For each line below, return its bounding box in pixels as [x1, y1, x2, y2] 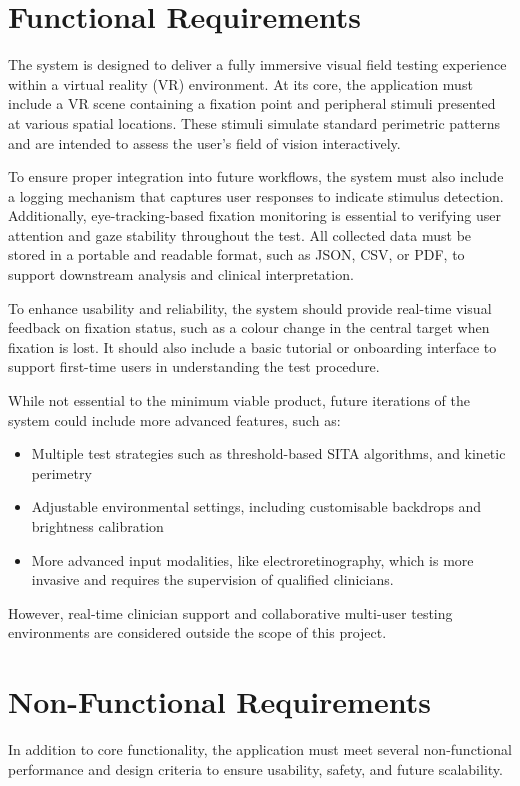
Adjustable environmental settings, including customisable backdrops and [31, 496, 482, 517]
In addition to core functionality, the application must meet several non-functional [8, 739, 512, 760]
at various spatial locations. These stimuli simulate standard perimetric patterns [8, 112, 500, 133]
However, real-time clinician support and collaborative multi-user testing [8, 602, 453, 623]
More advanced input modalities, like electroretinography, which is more [31, 549, 474, 570]
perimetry [31, 462, 92, 483]
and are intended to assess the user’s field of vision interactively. [8, 132, 401, 153]
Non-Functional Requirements [8, 681, 431, 722]
